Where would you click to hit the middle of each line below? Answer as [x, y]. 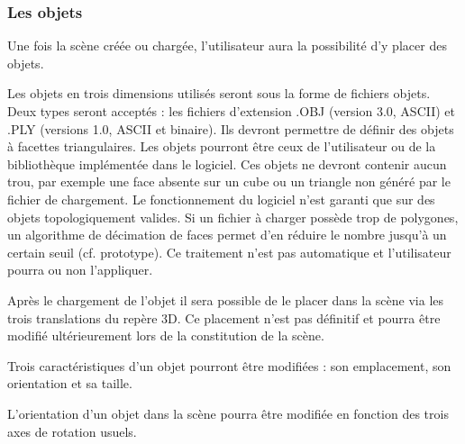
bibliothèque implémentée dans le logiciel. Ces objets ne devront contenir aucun [227, 163]
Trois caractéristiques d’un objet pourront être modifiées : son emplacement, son [229, 365]
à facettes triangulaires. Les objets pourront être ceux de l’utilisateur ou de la [222, 146]
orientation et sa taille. [70, 383]
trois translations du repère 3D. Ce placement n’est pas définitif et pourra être [224, 317]
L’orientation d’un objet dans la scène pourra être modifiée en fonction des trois [228, 413]
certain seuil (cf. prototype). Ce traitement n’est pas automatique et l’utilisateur [229, 252]
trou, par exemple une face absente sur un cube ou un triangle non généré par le [229, 181]
